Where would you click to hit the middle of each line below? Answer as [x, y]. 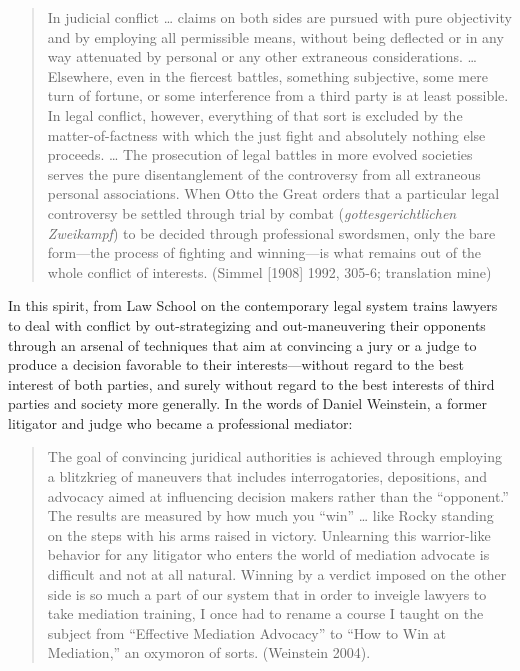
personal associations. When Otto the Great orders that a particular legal [273, 193]
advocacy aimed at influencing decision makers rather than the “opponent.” [278, 495]
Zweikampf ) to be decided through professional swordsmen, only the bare [271, 232]
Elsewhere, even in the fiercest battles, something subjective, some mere [267, 75]
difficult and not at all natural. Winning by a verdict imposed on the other [277, 574]
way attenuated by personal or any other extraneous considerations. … [262, 56]
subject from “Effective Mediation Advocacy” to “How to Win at [246, 632]
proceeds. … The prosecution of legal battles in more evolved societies [260, 154]
